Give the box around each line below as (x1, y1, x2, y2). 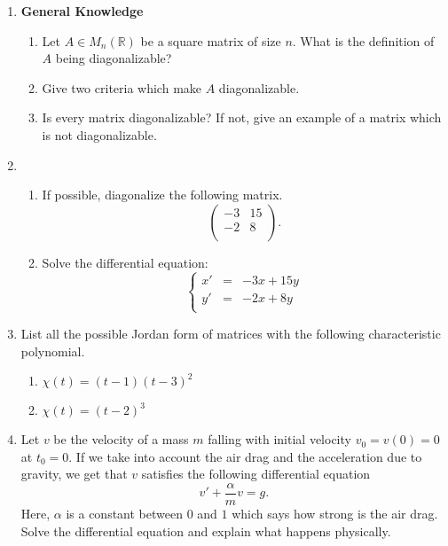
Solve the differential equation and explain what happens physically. (20, 521, 391, 540)
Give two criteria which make (42, 78, 202, 97)
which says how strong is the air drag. (232, 503, 438, 522)
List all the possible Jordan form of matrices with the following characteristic (20, 324, 441, 342)
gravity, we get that (20, 464, 128, 483)
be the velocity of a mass (53, 430, 189, 448)
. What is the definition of (292, 31, 435, 50)
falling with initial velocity (208, 430, 351, 448)
